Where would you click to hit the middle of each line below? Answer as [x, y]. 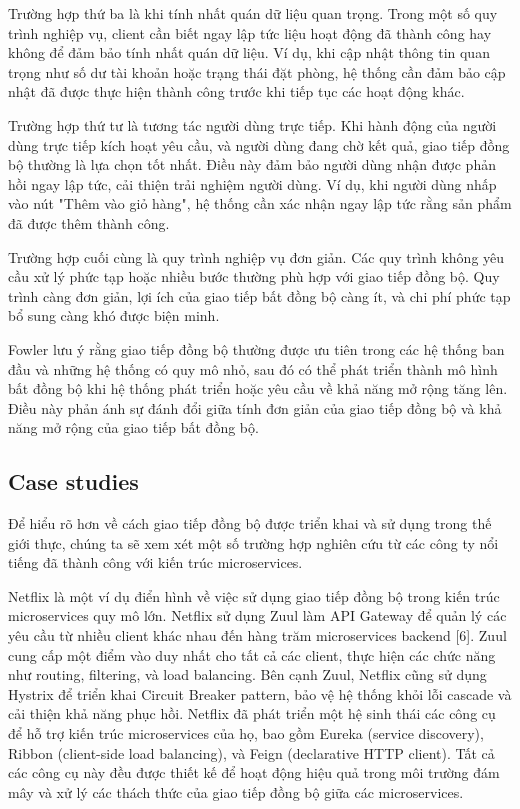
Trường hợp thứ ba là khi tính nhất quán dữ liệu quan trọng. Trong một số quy [253, 13]
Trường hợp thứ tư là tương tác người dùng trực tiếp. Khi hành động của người [252, 124]
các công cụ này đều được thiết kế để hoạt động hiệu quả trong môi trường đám [254, 772]
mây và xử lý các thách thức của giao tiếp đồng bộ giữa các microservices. [236, 791]
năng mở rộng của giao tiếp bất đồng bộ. [133, 427]
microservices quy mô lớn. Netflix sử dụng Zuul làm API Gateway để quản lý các [257, 615]
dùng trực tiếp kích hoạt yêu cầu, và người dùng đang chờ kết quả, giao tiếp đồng [259, 144]
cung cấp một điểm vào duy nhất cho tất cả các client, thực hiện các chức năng [252, 654]
